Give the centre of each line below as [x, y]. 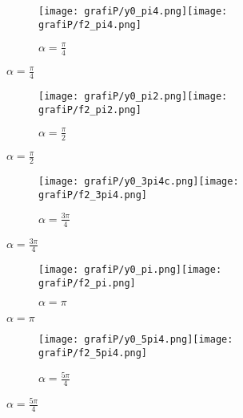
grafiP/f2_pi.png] [87, 283]
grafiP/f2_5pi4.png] [93, 353]
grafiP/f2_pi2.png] [90, 110]
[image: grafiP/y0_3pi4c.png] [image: [139, 181]
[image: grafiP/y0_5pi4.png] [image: [136, 340]
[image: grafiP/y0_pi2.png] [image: [133, 96]
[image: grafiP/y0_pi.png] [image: [130, 270]
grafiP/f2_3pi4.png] [93, 195]
